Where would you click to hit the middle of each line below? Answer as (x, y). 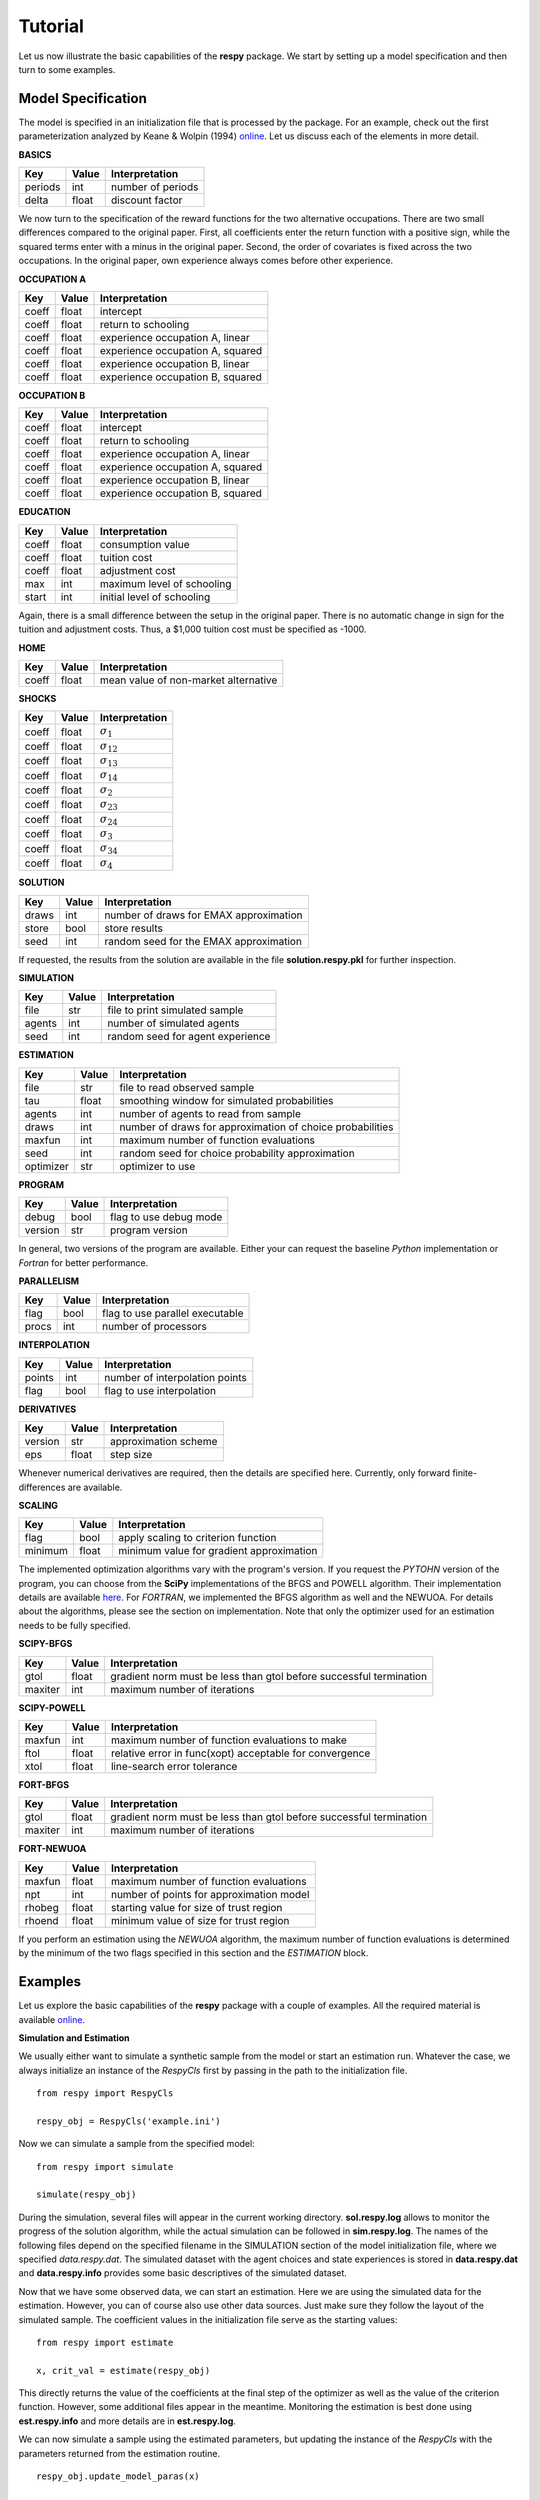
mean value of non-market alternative (189, 680)
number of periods (154, 187)
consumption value (145, 544)
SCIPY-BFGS (45, 1644)
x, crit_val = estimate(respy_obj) (123, 2370)
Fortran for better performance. (83, 1262)
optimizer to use (157, 1166)
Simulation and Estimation (74, 2037)
